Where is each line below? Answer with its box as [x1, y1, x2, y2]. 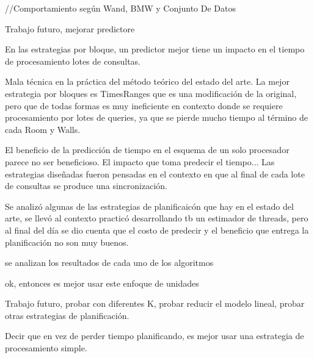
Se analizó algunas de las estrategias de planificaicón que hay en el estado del [5, 199, 294, 212]
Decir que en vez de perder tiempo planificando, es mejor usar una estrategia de [5, 329, 304, 342]
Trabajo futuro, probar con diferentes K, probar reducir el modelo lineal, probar [5, 297, 305, 310]
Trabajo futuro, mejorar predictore [5, 22, 135, 35]
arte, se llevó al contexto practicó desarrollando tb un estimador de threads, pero [5, 212, 309, 224]
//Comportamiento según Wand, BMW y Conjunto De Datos [5, 2, 236, 14]
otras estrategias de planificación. [5, 309, 130, 321]
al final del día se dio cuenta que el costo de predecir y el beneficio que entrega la [5, 223, 309, 236]
